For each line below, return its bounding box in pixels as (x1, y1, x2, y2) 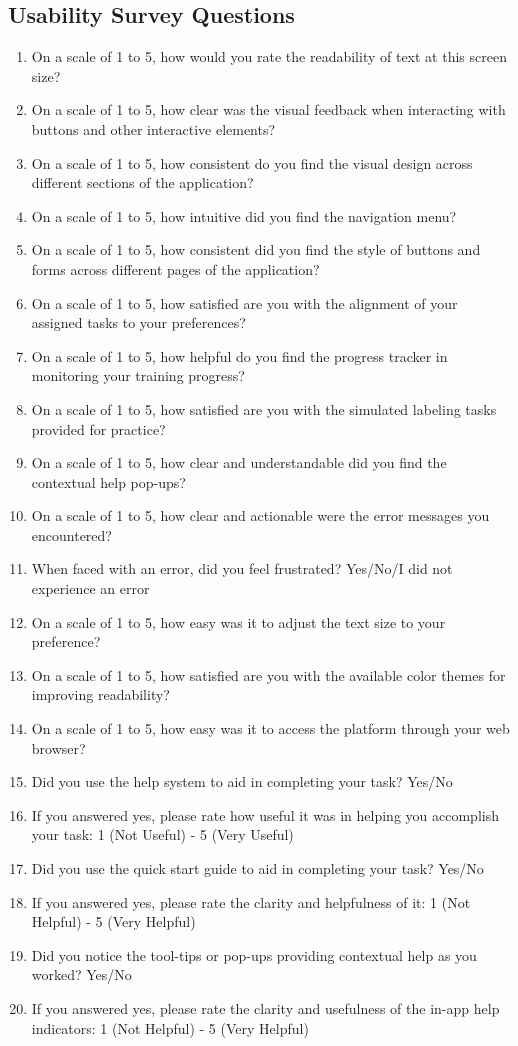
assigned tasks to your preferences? (31, 312, 246, 333)
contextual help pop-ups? (31, 471, 186, 492)
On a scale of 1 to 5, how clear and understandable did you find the (31, 452, 447, 473)
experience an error (31, 578, 150, 599)
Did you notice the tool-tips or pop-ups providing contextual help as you (31, 944, 477, 965)
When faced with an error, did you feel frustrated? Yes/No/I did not (31, 558, 453, 579)
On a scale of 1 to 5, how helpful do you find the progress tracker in (31, 345, 448, 366)
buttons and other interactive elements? (31, 118, 276, 139)
